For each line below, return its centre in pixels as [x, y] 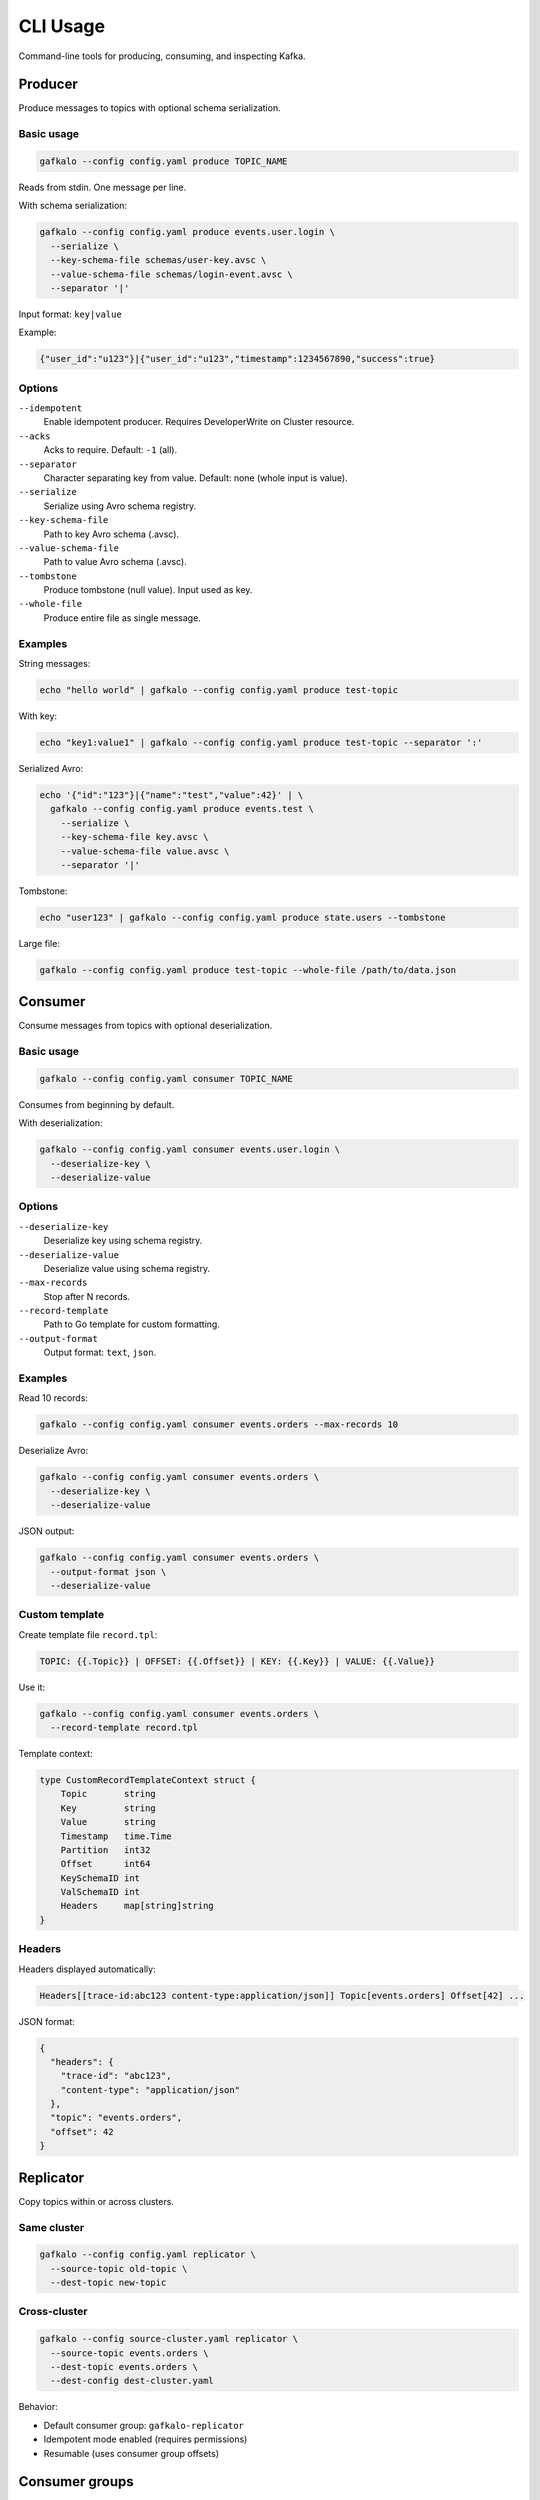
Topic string [108, 1794]
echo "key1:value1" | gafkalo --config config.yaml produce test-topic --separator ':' [261, 742]
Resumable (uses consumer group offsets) [131, 2453]
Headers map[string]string [137, 1906]
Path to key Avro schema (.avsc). [111, 534]
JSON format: [46, 2021]
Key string [108, 1808]
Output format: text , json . [100, 1352]
